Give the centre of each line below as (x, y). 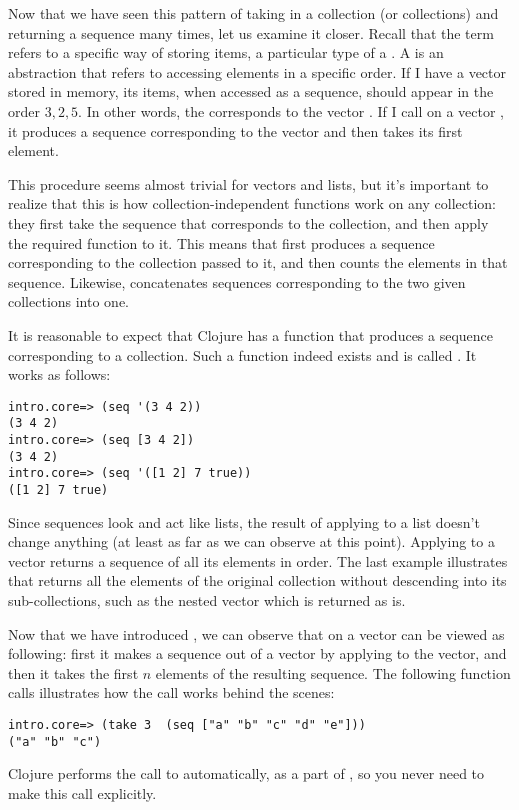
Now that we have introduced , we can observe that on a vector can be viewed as (256, 633)
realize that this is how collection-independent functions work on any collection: (252, 203)
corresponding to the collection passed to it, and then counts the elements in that (258, 262)
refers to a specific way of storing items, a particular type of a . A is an (226, 52)
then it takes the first (73, 672)
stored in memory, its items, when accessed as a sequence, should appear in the (251, 91)
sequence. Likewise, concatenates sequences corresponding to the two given (237, 281)
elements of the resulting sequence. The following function (333, 672)
